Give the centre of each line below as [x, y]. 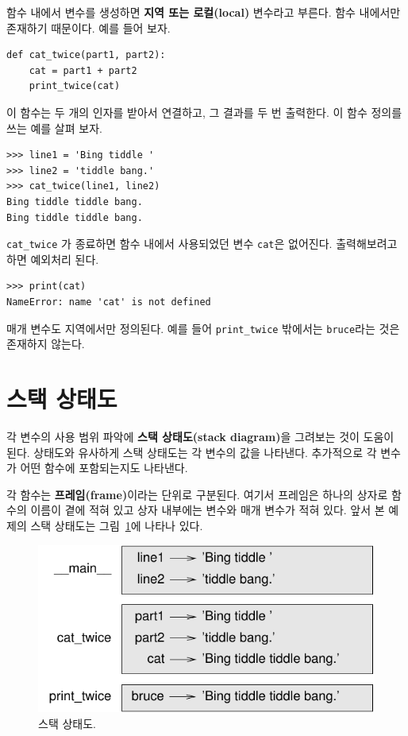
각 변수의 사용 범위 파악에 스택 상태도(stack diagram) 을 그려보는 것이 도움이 [200, 436]
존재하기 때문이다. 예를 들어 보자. [89, 27]
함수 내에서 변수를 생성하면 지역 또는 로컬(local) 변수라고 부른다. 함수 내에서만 [204, 12]
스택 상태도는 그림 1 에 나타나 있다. [117, 525]
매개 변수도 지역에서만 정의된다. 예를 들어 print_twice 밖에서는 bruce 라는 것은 [203, 328]
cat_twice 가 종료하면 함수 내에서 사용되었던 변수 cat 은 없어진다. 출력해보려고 [202, 244]
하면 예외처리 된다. [53, 259]
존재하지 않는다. [46, 344]
